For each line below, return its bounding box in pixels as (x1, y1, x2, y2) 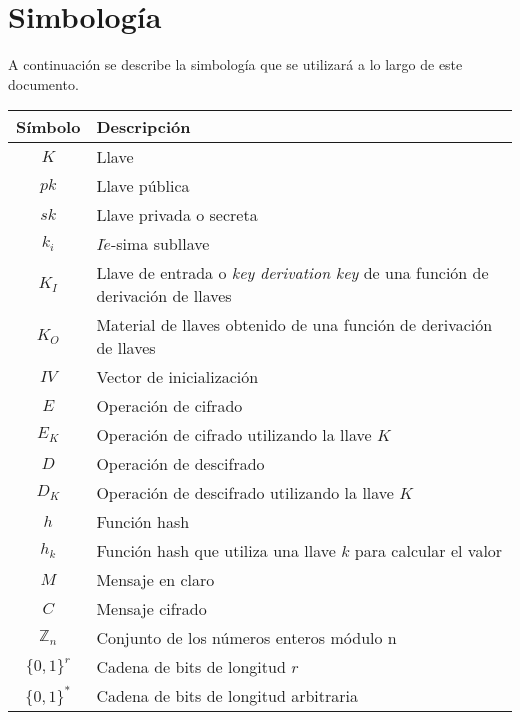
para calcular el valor (354, 539, 503, 563)
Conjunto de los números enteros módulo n (96, 626, 397, 650)
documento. (8, 73, 79, 94)
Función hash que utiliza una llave (96, 539, 336, 563)
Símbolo (16, 115, 81, 139)
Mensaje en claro (96, 568, 215, 592)
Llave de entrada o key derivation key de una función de (96, 261, 489, 285)
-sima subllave (110, 232, 210, 256)
